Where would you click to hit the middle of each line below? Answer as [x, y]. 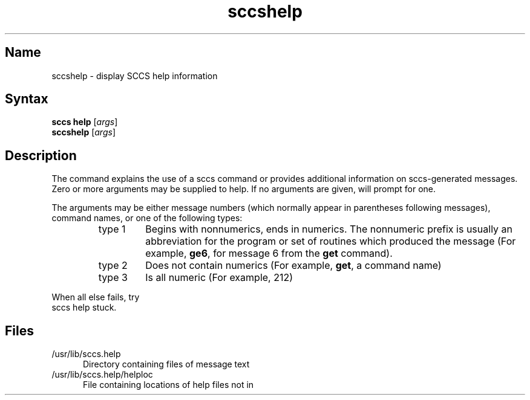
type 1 [112, 229]
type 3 [113, 278]
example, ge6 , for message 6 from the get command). [269, 253]
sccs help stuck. [84, 308]
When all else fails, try [96, 297]
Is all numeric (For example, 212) [219, 278]
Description [41, 155]
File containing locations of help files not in [168, 385]
